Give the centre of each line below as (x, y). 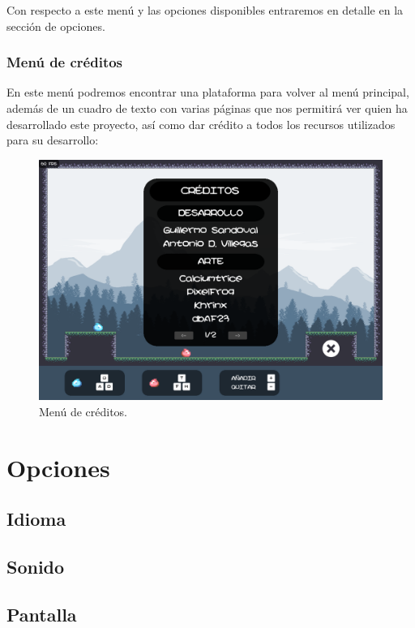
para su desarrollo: (53, 140)
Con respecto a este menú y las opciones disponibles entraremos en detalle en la (205, 10)
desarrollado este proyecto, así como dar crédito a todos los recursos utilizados (201, 124)
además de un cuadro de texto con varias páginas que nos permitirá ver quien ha (207, 108)
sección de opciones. (56, 26)
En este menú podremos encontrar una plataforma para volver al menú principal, (208, 92)
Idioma (36, 519)
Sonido (36, 566)
